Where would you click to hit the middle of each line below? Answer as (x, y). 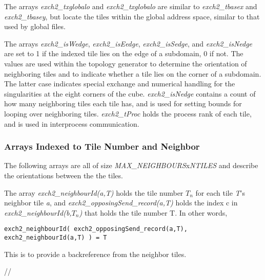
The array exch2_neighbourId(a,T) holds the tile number (94, 192)
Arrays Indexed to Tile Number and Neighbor (102, 146)
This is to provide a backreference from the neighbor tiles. (95, 254)
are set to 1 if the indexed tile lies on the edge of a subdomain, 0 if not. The (124, 53)
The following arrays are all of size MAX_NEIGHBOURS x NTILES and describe (131, 165)
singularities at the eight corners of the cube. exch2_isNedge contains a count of (130, 93)
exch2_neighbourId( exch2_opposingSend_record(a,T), (96, 229)
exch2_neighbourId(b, (38, 212)
